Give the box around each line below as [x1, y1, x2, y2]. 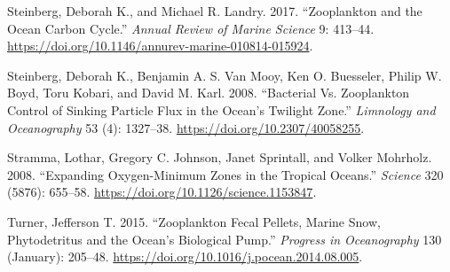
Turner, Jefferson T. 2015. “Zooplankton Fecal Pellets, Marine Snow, [7, 212, 381, 230]
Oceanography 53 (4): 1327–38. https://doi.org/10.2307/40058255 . [7, 118, 365, 136]
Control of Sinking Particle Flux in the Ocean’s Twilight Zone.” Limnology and [7, 100, 436, 119]
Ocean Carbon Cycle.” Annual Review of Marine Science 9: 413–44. [7, 19, 375, 37]
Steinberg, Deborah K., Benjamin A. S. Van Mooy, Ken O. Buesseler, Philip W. [7, 66, 442, 84]
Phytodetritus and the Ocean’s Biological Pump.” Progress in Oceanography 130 [7, 229, 442, 248]
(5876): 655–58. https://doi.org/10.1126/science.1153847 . [7, 183, 317, 201]
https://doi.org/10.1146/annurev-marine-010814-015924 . [7, 36, 313, 55]
